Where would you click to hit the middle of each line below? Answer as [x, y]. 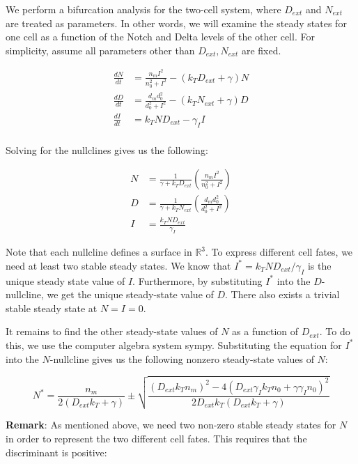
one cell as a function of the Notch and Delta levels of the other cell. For [160, 37]
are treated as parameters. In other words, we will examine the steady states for [176, 23]
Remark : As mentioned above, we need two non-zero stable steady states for [171, 425]
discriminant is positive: [56, 452]
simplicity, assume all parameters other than [100, 50]
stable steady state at [52, 308]
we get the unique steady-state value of [130, 294]
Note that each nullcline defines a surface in [99, 252]
